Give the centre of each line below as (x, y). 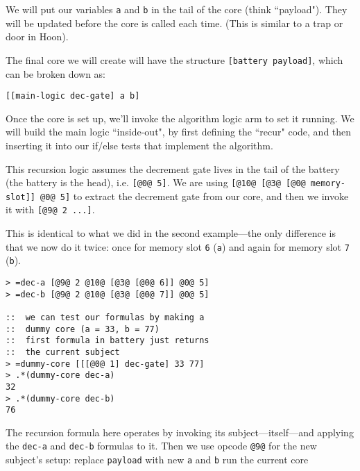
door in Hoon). (37, 36)
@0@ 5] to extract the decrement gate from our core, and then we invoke (195, 196)
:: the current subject (63, 352)
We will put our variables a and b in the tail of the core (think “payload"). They (177, 9)
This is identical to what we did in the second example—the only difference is (171, 233)
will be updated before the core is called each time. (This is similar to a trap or (174, 23)
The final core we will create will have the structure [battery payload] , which (174, 59)
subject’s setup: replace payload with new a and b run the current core (157, 460)
